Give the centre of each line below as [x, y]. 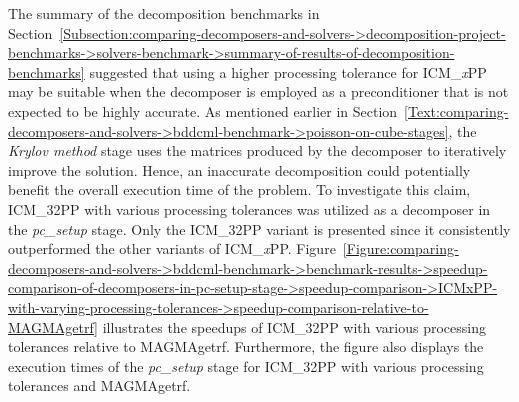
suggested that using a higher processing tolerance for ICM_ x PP [288, 71]
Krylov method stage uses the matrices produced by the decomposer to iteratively [257, 150]
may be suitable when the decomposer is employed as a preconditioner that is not [258, 91]
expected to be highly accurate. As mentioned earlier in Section [203, 110]
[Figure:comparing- [400, 248]
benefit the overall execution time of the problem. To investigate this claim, [239, 189]
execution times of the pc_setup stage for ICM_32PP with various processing [246, 365]
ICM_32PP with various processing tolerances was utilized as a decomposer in [249, 208]
